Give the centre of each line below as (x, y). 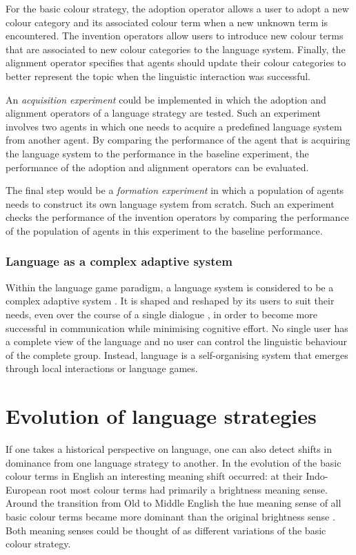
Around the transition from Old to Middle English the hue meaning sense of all (174, 503)
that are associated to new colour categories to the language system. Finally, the (176, 49)
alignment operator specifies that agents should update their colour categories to (176, 62)
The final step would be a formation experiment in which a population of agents (175, 190)
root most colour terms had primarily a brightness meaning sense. (188, 489)
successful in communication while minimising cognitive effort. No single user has (177, 328)
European (26, 489)
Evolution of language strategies (161, 416)
